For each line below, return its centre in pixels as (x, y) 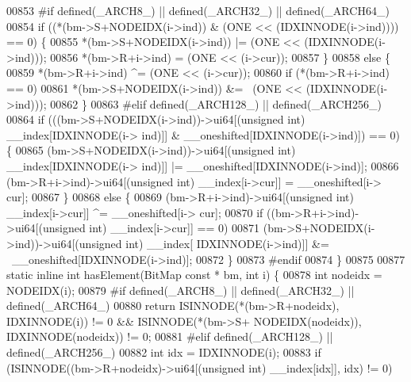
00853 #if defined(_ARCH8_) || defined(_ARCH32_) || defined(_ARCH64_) (198, 10)
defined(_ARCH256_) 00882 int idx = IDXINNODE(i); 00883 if (164, 352)
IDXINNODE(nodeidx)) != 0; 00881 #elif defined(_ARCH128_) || (170, 336)
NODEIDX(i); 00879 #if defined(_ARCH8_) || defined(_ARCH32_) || (181, 290)
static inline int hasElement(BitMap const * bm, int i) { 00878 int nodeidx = (194, 275)
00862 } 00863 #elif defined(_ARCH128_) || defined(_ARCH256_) (216, 103)
